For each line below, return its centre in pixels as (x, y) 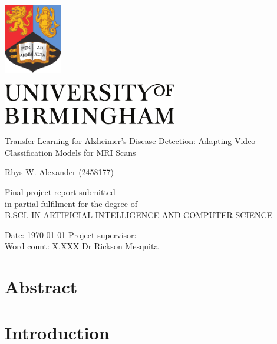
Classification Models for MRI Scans (70, 152)
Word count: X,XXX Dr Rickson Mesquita (82, 246)
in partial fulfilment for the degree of (71, 203)
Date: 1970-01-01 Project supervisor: (71, 234)
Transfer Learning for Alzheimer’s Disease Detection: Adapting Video (130, 141)
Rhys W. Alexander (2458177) (60, 172)
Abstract (41, 287)
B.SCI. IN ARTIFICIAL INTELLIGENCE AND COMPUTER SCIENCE (139, 215)
